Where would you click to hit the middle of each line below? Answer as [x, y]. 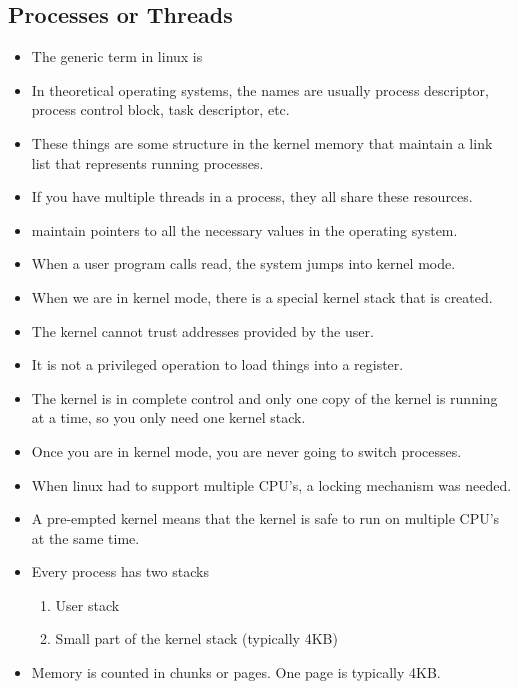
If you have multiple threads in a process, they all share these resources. [252, 196]
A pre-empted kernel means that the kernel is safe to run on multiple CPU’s [265, 518]
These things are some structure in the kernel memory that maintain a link [262, 142]
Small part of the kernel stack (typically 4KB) [196, 638]
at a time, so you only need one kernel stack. [168, 417]
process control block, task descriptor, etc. [160, 109]
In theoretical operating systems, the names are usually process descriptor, [260, 89]
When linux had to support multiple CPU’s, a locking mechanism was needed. [271, 484]
